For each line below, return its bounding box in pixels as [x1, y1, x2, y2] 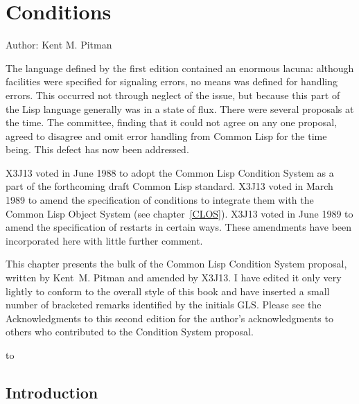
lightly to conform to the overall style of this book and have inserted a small [6, 283, 330, 298]
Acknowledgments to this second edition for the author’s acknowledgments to [6, 310, 333, 325]
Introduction [6, 381, 98, 403]
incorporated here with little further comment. [6, 233, 203, 247]
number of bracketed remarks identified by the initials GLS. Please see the [6, 297, 322, 312]
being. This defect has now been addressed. [6, 142, 189, 157]
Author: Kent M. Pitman [6, 37, 112, 52]
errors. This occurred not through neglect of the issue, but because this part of [6, 87, 340, 102]
